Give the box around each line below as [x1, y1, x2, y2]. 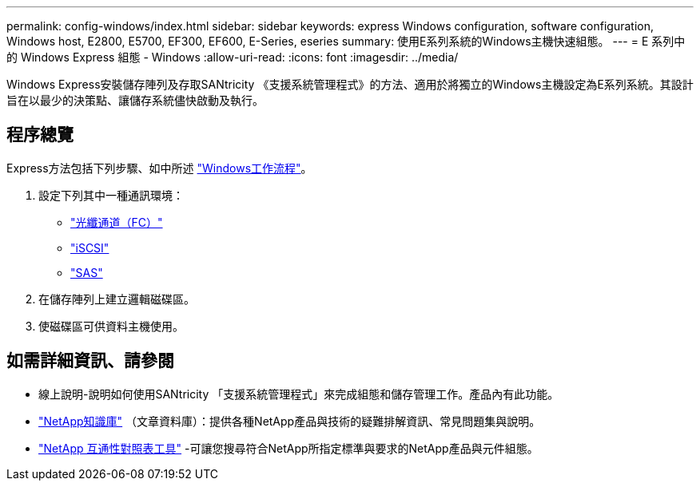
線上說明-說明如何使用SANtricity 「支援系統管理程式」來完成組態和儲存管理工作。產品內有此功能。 [38, 386, 559, 401]
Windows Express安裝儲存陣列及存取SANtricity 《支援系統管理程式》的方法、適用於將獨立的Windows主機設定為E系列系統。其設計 [6, 77, 694, 91]
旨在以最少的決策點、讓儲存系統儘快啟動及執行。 [6, 93, 264, 107]
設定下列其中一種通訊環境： [38, 188, 184, 202]
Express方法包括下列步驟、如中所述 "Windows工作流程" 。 [6, 160, 312, 175]
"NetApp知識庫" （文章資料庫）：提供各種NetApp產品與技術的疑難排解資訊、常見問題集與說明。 [38, 414, 541, 428]
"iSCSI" [70, 240, 109, 255]
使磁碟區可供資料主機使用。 [38, 319, 184, 333]
